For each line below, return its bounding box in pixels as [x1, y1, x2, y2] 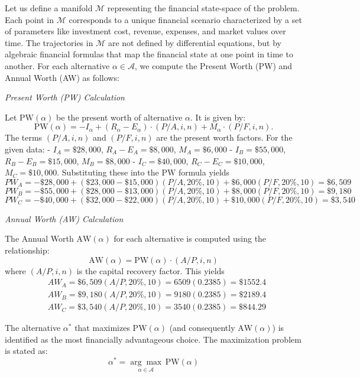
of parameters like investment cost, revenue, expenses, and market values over [5, 25, 286, 37]
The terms [5, 131, 43, 144]
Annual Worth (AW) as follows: [5, 71, 119, 83]
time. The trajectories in [5, 36, 93, 48]
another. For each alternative [5, 59, 110, 71]
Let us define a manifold [5, 2, 93, 14]
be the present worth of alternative [56, 110, 183, 123]
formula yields [179, 166, 230, 178]
